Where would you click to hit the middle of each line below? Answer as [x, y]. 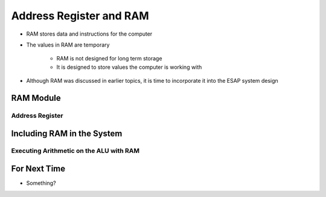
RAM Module [36, 98]
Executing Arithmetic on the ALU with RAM [75, 151]
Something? [41, 183]
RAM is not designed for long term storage [109, 59]
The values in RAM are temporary [68, 45]
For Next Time [38, 169]
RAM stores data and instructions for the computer [89, 34]
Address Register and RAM [80, 16]
